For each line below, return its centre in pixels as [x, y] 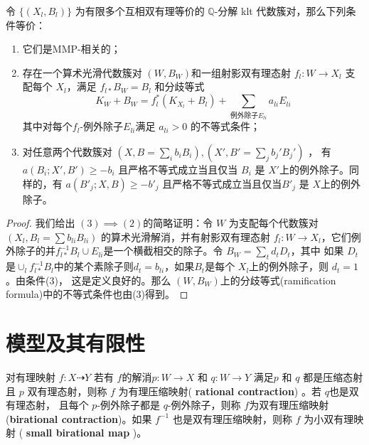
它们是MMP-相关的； [71, 49]
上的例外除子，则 [289, 266]
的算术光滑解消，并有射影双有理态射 [185, 236]
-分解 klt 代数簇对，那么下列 [280, 11]
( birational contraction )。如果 [79, 418]
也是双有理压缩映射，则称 [232, 418]
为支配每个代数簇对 [273, 223]
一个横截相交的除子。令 [168, 251]
